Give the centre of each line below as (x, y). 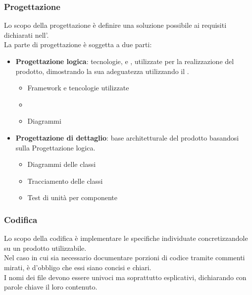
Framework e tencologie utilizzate (78, 88)
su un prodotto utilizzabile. (45, 248)
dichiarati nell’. (26, 35)
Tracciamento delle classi (65, 181)
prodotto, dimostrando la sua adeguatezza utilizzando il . (102, 71)
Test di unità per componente (72, 197)
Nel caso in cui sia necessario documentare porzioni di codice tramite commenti (125, 258)
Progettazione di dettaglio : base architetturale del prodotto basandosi (127, 137)
